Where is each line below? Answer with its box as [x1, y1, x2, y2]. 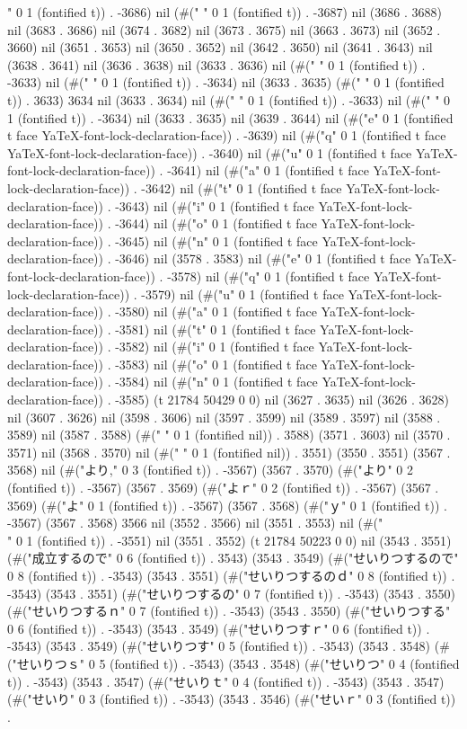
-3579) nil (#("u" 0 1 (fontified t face [141, 284, 344, 303]
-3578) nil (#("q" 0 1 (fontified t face [167, 266, 370, 285]
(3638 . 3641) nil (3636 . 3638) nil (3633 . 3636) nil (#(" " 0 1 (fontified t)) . [7, 55, 426, 74]
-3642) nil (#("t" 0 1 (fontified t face [141, 178, 342, 197]
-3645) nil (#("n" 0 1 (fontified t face [115, 231, 318, 250]
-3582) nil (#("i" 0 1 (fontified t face [115, 337, 314, 356]
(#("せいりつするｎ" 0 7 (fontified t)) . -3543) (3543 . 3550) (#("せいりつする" [7, 601, 451, 620]
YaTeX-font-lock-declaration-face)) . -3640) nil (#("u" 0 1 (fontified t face [7, 143, 412, 162]
